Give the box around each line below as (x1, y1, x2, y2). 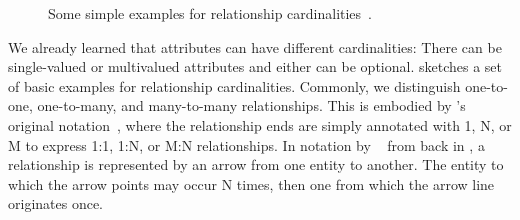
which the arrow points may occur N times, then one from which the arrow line (8, 173, 495, 194)
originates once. (8, 193, 104, 214)
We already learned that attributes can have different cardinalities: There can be (8, 36, 502, 57)
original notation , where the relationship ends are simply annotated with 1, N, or (8, 114, 512, 135)
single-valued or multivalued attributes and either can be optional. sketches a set (8, 56, 502, 77)
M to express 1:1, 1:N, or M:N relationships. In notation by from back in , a (8, 134, 485, 155)
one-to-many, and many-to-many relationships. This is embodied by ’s (37, 95, 466, 116)
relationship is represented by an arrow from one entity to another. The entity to (8, 154, 504, 175)
